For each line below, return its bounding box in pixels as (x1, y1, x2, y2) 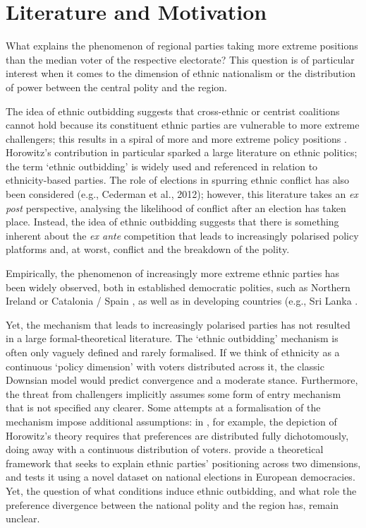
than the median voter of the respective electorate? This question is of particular (6, 52, 355, 66)
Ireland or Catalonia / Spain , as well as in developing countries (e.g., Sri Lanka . (6, 293, 358, 308)
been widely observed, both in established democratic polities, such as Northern (6, 279, 350, 294)
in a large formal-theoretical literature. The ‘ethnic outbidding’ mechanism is (6, 331, 338, 346)
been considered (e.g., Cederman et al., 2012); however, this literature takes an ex (6, 187, 358, 201)
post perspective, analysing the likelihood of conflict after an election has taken (6, 200, 346, 215)
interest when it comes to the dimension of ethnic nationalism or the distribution (6, 66, 355, 81)
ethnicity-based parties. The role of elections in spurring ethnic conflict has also (6, 172, 350, 187)
